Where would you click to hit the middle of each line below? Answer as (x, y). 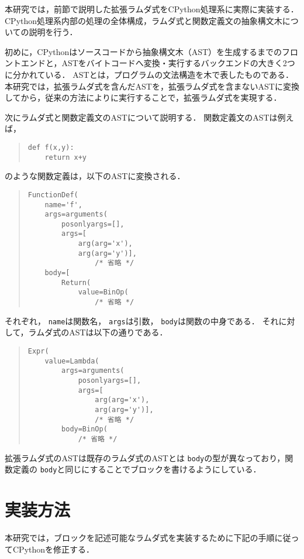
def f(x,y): (51, 147)
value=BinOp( (103, 292)
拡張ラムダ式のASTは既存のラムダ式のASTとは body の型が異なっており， (145, 457)
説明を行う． (53, 32)
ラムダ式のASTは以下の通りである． (98, 332)
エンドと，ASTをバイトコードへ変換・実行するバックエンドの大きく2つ (158, 63)
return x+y (66, 157)
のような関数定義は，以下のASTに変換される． (95, 176)
